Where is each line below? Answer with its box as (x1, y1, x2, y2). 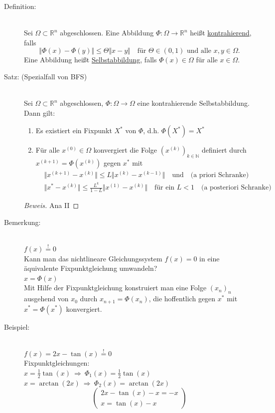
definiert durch (201, 145, 247, 155)
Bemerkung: (4, 216, 41, 227)
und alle (187, 47, 212, 55)
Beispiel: (4, 321, 30, 332)
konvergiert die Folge (93, 145, 157, 155)
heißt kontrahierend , (190, 27, 252, 38)
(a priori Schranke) (190, 172, 249, 179)
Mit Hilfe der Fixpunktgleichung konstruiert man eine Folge (24, 282, 207, 293)
